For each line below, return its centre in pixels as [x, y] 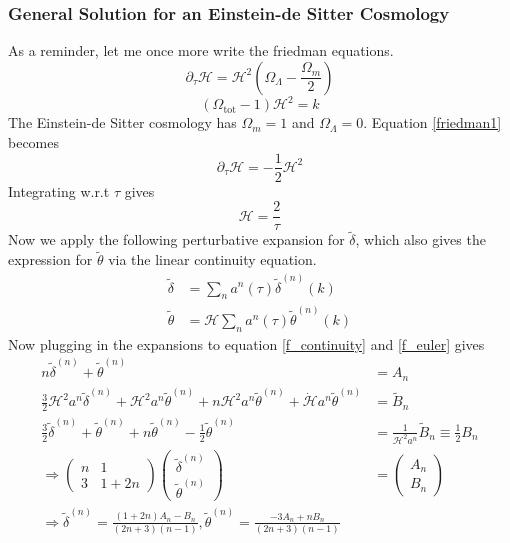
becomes [34, 141]
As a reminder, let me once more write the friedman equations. [201, 50]
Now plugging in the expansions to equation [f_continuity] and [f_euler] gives [246, 343]
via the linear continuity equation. [212, 259]
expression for [50, 259]
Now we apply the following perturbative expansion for [176, 239]
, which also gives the [420, 239]
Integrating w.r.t [59, 190]
